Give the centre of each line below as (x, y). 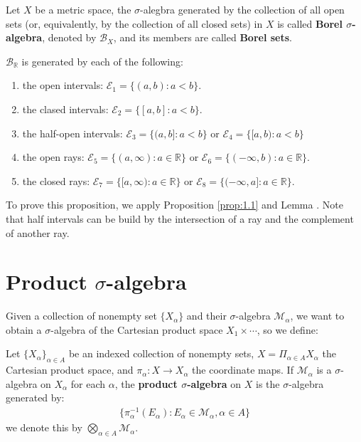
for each (88, 383)
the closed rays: (56, 180)
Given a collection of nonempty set (81, 316)
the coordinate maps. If (243, 370)
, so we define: (287, 329)
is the (268, 383)
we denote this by (44, 427)
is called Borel (310, 23)
